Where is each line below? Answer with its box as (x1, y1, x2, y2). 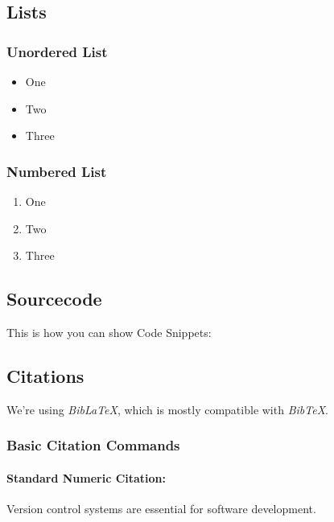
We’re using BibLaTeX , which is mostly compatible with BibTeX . (6, 401, 328, 417)
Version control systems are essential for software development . (6, 500, 316, 517)
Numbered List (6, 161, 107, 181)
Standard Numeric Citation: (6, 469, 167, 486)
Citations (6, 363, 85, 388)
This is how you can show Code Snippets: (6, 323, 212, 340)
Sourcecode (6, 286, 102, 311)
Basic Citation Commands (6, 435, 180, 455)
